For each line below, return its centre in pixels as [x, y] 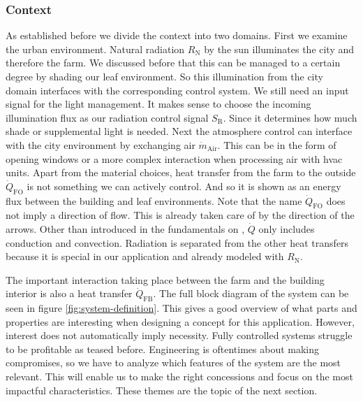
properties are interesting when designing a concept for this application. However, [180, 321]
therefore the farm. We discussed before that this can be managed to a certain [173, 63]
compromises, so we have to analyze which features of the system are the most [173, 362]
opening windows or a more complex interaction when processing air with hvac [174, 158]
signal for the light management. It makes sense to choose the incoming [158, 104]
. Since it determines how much [290, 117]
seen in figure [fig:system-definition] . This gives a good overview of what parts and [181, 308]
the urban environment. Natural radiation [95, 49]
